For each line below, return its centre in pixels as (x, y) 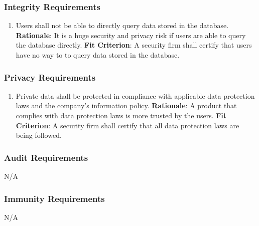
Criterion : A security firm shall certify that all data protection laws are (127, 125)
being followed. (39, 135)
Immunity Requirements (54, 198)
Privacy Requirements (50, 77)
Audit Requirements (46, 157)
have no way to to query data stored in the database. (98, 55)
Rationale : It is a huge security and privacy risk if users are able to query (131, 35)
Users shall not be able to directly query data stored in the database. (122, 25)
